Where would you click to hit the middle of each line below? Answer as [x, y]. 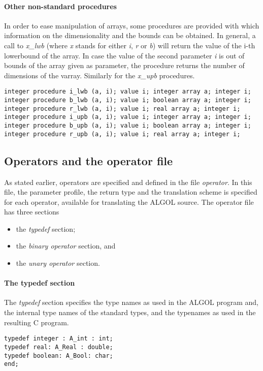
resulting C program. [37, 322]
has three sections [32, 212]
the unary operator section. [58, 263]
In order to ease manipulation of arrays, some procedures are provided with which [132, 25]
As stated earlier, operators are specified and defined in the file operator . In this [128, 182]
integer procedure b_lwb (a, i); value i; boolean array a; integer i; [128, 100]
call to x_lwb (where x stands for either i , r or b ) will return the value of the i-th [130, 45]
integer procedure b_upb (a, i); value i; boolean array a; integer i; [128, 125]
